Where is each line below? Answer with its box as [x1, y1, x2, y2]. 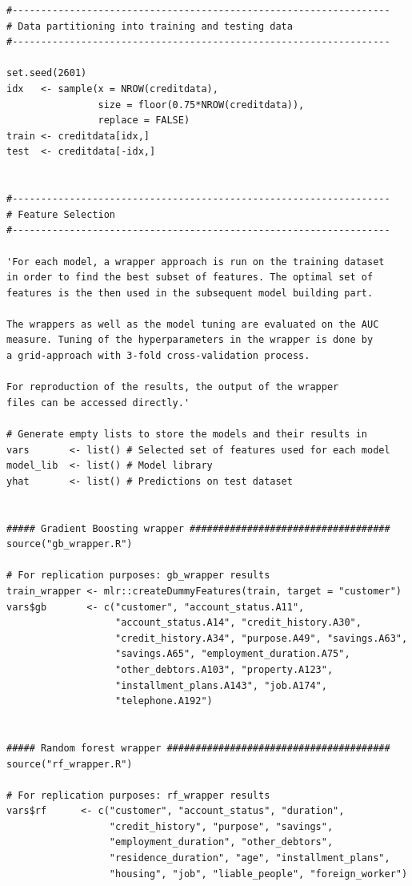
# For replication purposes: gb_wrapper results [6, 570, 270, 582]
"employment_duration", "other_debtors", [109, 836, 334, 848]
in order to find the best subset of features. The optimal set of [6, 272, 374, 284]
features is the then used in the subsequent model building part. [6, 287, 374, 299]
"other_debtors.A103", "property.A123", [115, 663, 334, 675]
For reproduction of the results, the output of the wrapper [6, 381, 339, 393]
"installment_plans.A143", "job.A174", [115, 679, 327, 691]
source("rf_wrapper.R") [6, 758, 133, 770]
